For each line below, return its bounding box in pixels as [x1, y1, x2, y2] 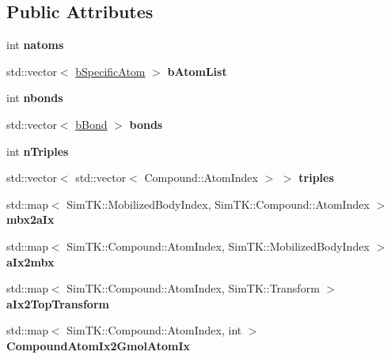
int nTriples [6, 142, 69, 159]
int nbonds [6, 89, 63, 106]
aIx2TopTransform [6, 295, 109, 312]
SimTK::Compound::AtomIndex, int [66, 322, 242, 338]
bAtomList [167, 62, 227, 79]
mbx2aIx [6, 211, 55, 228]
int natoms [6, 36, 64, 53]
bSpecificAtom [75, 62, 146, 79]
